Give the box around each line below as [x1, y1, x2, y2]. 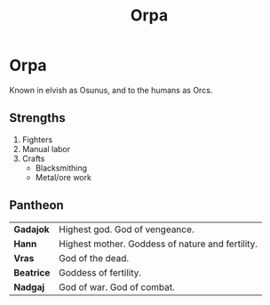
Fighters [21, 134, 53, 145]
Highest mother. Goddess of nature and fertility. [59, 237, 258, 250]
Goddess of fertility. [59, 266, 142, 278]
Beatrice [13, 266, 51, 278]
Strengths [9, 110, 66, 125]
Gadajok [13, 223, 51, 236]
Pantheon [9, 197, 64, 213]
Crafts [21, 153, 45, 164]
